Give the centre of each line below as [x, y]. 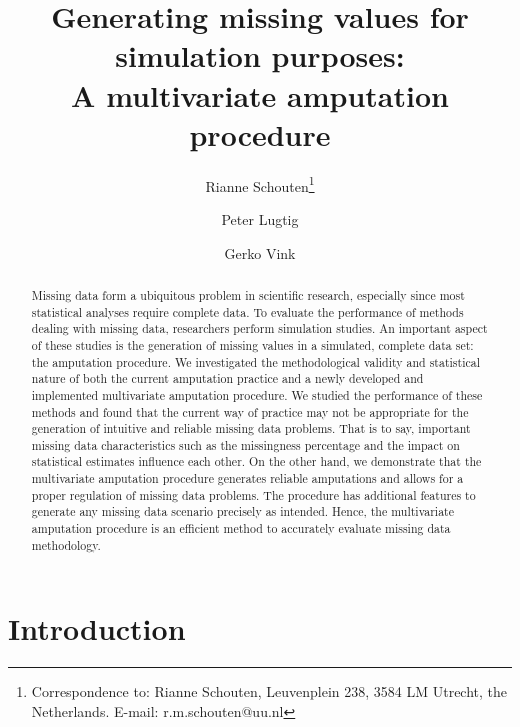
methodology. [66, 544]
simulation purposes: [260, 55]
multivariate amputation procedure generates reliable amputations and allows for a [247, 478]
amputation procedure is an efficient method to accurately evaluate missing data [241, 528]
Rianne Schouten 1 [260, 184]
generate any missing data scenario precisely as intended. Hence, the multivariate [243, 511]
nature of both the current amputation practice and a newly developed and [227, 378]
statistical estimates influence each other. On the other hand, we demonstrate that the [256, 461]
